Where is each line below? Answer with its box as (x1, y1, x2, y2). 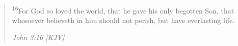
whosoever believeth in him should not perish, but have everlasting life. (12, 15, 235, 25)
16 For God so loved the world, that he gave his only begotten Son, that (12, 4, 234, 15)
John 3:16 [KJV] (12, 31, 65, 42)
